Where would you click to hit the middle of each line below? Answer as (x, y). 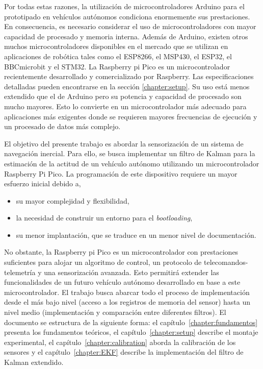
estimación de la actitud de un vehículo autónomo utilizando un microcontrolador (132, 163)
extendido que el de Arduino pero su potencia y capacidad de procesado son (123, 96)
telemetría (20, 272)
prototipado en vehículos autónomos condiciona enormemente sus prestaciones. (127, 16)
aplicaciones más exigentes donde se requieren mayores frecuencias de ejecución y (131, 116)
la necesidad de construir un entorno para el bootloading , (104, 218)
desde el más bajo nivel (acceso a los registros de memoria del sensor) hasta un (127, 302)
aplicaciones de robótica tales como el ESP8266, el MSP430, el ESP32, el (118, 56)
